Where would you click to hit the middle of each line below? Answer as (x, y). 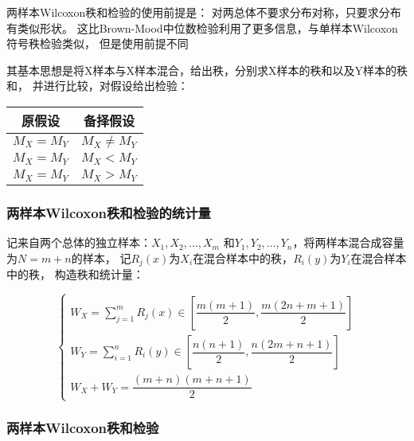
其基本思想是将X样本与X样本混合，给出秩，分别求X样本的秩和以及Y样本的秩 (207, 70)
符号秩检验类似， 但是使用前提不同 (98, 43)
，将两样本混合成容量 (348, 242)
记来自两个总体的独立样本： (79, 242)
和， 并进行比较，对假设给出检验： (98, 86)
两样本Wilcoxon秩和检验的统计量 (109, 212)
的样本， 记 (101, 258)
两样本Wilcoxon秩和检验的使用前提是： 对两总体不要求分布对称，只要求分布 (204, 12)
